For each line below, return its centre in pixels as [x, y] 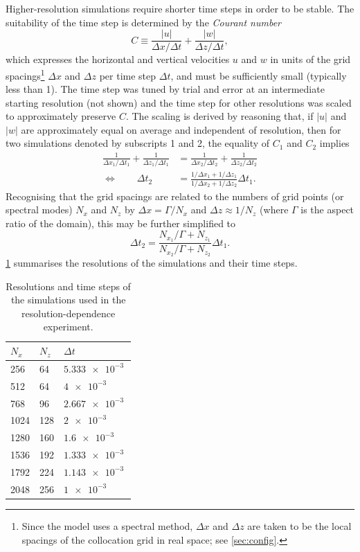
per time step [128, 75]
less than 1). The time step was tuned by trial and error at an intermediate [165, 89]
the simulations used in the [68, 300]
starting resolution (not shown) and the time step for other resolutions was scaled [179, 102]
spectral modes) [39, 210]
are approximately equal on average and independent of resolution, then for [181, 129]
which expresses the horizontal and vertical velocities [118, 59]
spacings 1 [25, 74]
